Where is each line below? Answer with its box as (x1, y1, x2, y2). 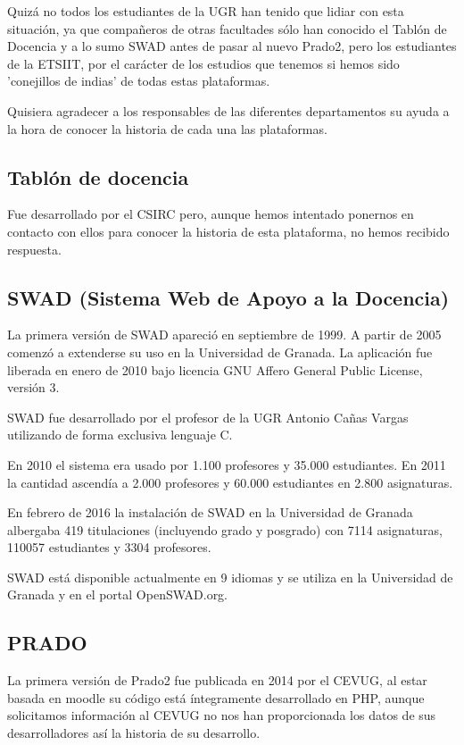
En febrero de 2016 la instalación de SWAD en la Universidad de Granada (7, 503, 413, 522)
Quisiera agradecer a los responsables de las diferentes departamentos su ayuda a (7, 101, 450, 120)
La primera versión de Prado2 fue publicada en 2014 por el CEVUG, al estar (7, 671, 427, 690)
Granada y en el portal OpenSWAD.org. (7, 585, 228, 604)
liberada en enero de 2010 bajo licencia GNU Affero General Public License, (7, 360, 423, 379)
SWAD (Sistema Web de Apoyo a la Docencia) (7, 283, 450, 311)
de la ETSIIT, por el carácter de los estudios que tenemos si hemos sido (7, 54, 400, 72)
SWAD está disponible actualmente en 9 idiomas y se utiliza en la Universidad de (7, 567, 453, 586)
